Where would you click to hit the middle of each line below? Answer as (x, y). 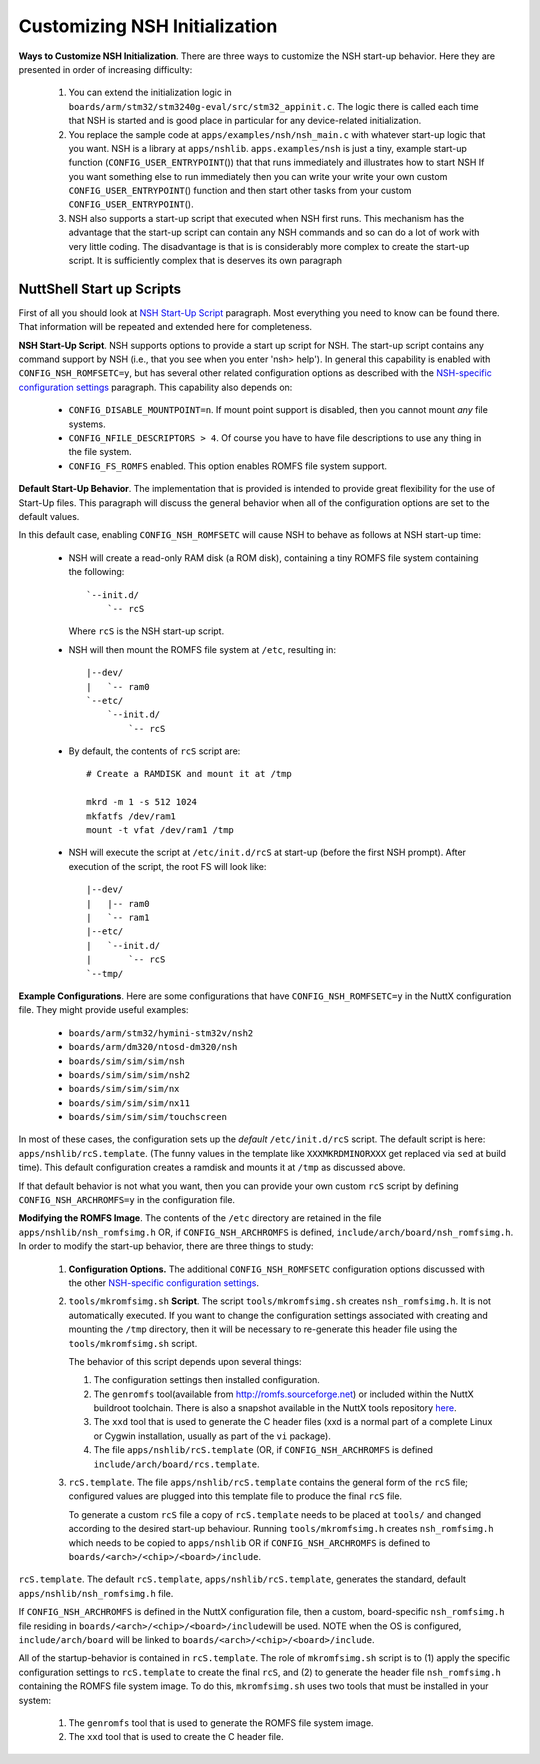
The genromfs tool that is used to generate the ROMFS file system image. (221, 1722)
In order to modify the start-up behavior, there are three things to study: (166, 1246)
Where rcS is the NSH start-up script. (146, 631)
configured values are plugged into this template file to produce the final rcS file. (235, 1496)
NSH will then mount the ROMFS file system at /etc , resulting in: (202, 649)
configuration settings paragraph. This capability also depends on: (155, 387)
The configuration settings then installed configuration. (206, 1380)
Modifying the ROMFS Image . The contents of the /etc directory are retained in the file (200, 1218)
